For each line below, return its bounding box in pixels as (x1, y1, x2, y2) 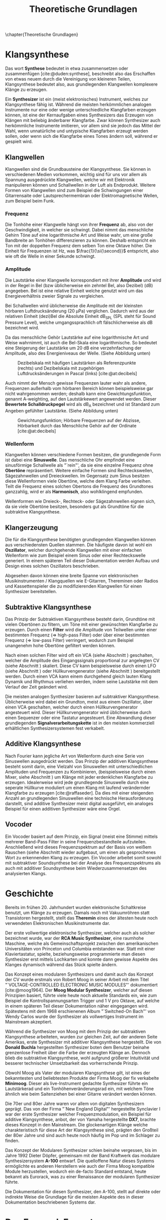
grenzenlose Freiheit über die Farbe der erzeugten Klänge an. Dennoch (5, 1049, 151, 1055)
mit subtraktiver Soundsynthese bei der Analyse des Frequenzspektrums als (5, 860, 161, 866)
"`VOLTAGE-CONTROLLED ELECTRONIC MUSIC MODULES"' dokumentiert (5, 982, 158, 988)
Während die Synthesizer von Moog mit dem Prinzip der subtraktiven (5, 1028, 146, 1034)
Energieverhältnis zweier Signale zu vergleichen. (5, 293, 105, 299)
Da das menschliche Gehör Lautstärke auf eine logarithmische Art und (5, 334, 149, 340)
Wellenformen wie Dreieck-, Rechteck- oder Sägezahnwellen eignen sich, (5, 499, 156, 505)
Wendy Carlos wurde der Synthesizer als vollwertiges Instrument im (5, 1014, 144, 1019)
